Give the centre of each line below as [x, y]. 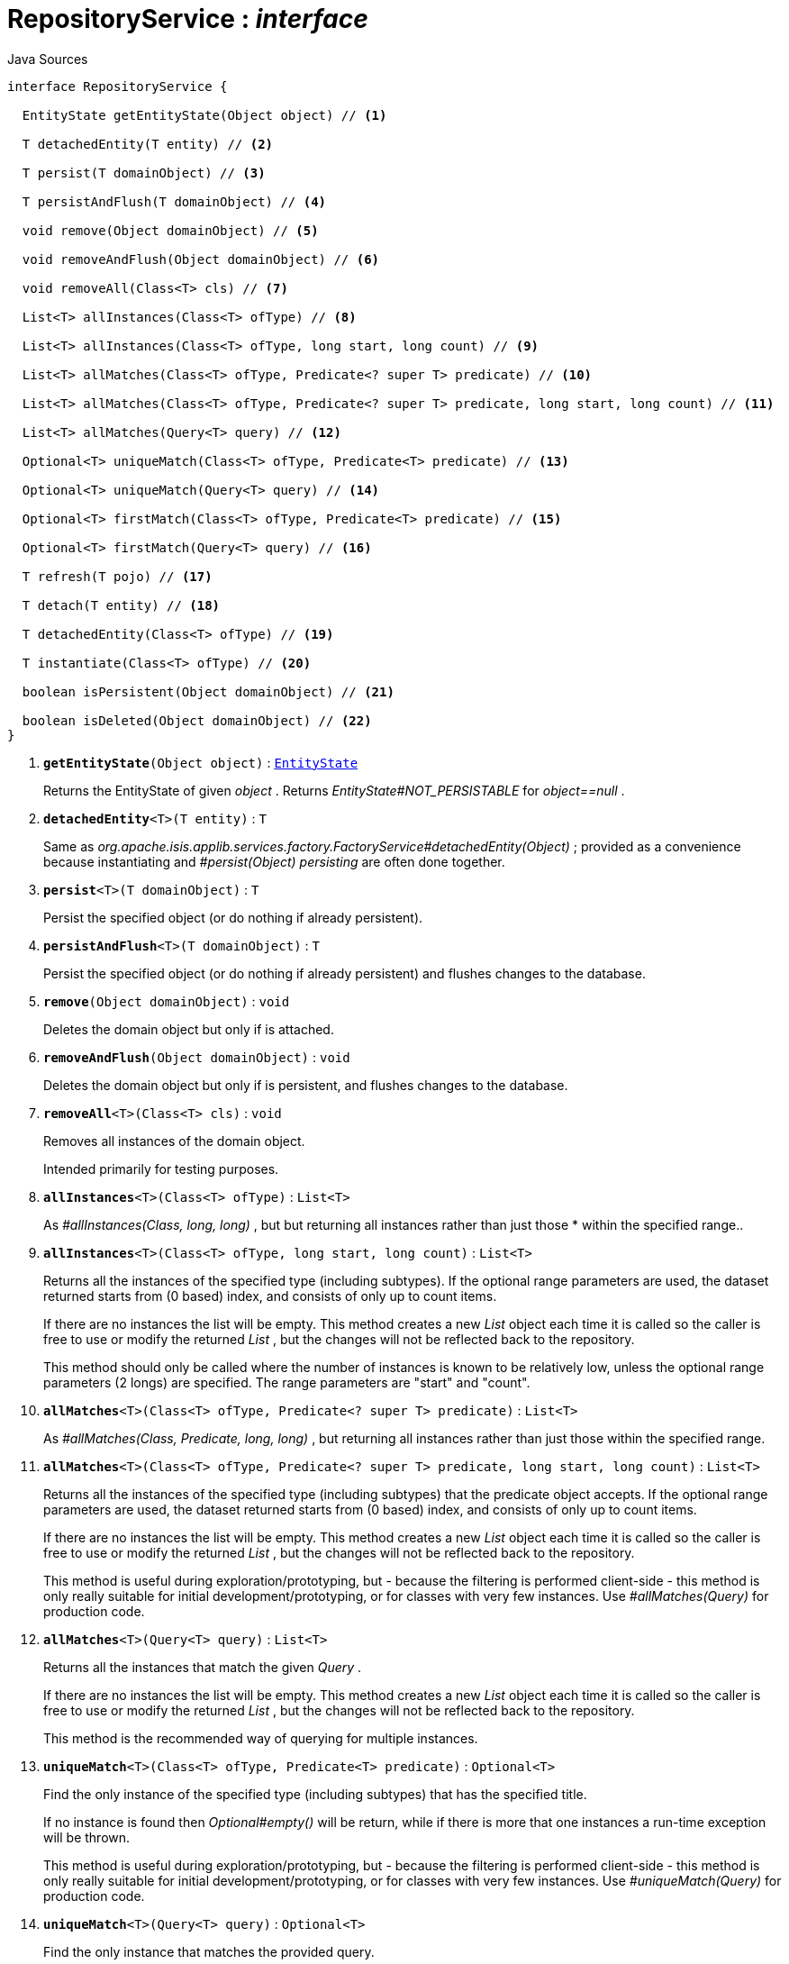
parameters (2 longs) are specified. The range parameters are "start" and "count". [287, 1382]
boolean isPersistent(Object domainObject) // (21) [208, 691]
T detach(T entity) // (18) [121, 605]
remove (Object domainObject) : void [167, 1001]
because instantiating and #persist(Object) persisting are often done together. [274, 861]
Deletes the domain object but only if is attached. [189, 1029]
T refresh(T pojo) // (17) [117, 576]
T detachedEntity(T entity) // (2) [148, 144]
